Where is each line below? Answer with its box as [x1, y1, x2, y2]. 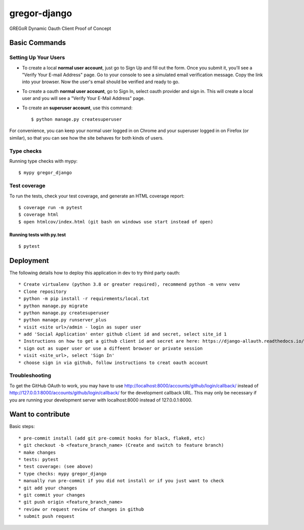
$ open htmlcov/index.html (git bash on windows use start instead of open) [18, 219, 214, 224]
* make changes [18, 449, 56, 455]
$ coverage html [18, 212, 59, 218]
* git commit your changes [18, 492, 86, 498]
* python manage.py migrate [18, 303, 88, 309]
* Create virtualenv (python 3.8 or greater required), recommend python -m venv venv [18, 282, 240, 287]
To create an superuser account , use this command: [22, 105, 133, 111]
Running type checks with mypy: [9, 158, 78, 164]
